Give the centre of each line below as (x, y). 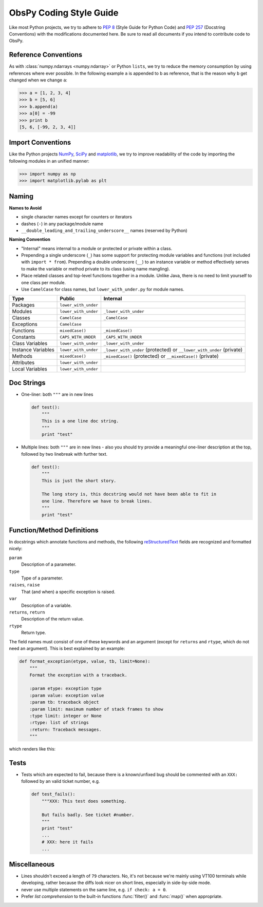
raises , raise (24, 585)
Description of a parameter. (49, 564)
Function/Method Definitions (54, 530)
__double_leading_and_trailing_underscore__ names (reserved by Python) (104, 230)
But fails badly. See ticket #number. (88, 815)
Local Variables (29, 369)
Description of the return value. (53, 619)
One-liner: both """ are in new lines (57, 394)
